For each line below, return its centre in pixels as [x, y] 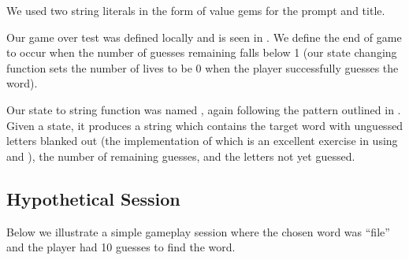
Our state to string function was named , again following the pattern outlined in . [204, 109]
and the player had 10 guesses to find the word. [121, 247]
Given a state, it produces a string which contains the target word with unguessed [205, 125]
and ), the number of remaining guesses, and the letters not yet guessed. [181, 156]
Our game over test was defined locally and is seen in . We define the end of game [204, 37]
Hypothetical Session [93, 198]
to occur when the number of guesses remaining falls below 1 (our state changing [202, 52]
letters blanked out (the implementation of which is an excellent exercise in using [202, 141]
